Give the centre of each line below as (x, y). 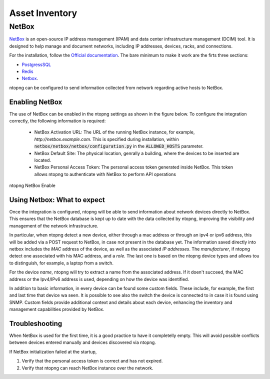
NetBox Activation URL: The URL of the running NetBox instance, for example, (114, 132)
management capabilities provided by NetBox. (57, 309)
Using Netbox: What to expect (57, 200)
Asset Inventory (43, 13)
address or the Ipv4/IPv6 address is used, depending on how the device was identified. (99, 279)
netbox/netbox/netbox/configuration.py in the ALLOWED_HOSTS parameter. (119, 146)
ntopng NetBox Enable (32, 185)
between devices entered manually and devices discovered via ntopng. (82, 342)
